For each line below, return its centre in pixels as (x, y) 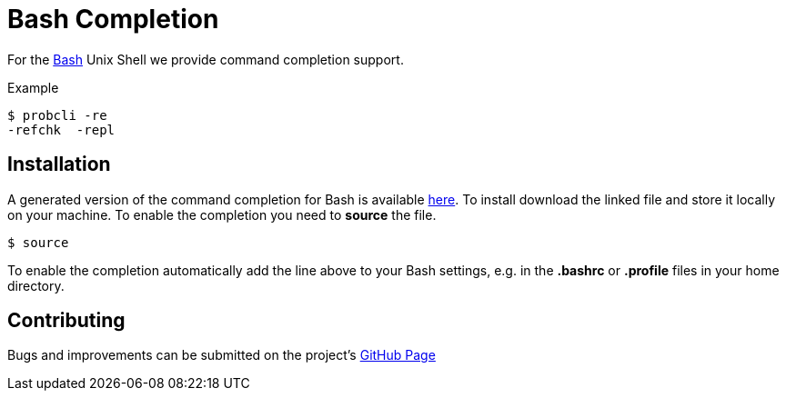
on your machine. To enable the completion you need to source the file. (222, 214)
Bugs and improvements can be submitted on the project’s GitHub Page (222, 355)
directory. (36, 285)
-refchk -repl (61, 129)
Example (33, 87)
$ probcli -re (57, 115)
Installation (59, 164)
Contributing (66, 321)
